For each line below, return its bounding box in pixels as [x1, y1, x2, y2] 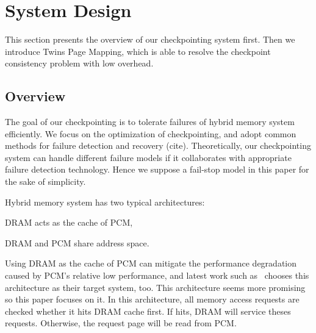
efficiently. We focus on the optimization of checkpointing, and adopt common [5, 127, 296, 140]
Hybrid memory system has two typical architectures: [5, 195, 205, 208]
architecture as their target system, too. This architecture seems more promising [5, 281, 306, 293]
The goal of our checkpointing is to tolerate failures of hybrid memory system [5, 115, 295, 128]
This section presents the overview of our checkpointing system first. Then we [5, 33, 295, 46]
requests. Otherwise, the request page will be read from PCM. [5, 317, 237, 329]
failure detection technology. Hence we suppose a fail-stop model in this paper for [5, 163, 309, 176]
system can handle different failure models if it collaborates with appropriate [5, 151, 292, 163]
